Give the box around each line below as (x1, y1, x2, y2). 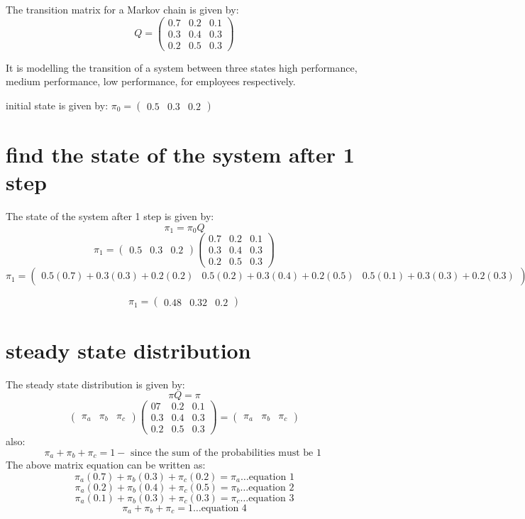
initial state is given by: (6, 97, 109, 112)
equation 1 (248, 471, 294, 482)
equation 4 (201, 503, 247, 513)
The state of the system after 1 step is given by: (6, 209, 214, 224)
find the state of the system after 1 (6, 140, 355, 169)
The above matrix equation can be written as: (6, 457, 206, 472)
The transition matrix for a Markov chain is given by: (6, 2, 239, 16)
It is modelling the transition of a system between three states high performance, (6, 60, 358, 75)
